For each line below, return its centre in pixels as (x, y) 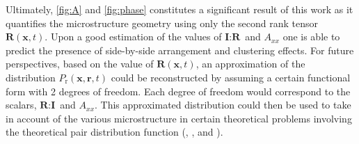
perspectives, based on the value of (80, 64)
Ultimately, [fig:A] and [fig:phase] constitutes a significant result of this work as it (179, 9)
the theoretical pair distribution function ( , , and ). (114, 132)
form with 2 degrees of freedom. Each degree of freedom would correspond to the (178, 91)
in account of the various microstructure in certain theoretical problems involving (179, 118)
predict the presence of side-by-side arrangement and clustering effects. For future (180, 50)
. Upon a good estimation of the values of (133, 37)
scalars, (21, 105)
